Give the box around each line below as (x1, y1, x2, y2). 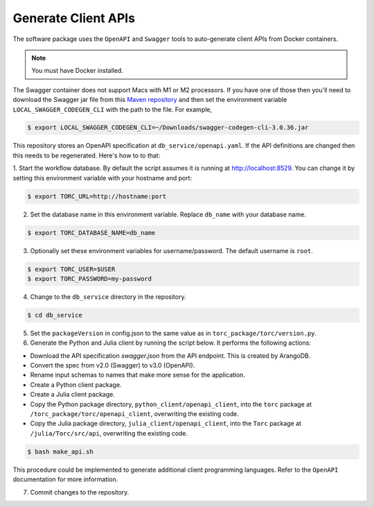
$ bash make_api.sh (27, 447, 93, 456)
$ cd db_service (27, 311, 83, 319)
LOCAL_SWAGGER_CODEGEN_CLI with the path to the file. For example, (12, 105, 213, 114)
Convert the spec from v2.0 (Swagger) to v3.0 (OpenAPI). (30, 361, 195, 370)
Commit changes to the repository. (30, 488, 130, 496)
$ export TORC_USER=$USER (27, 265, 116, 273)
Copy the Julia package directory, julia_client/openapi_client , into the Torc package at (30, 420, 301, 428)
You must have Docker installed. (31, 67, 124, 75)
